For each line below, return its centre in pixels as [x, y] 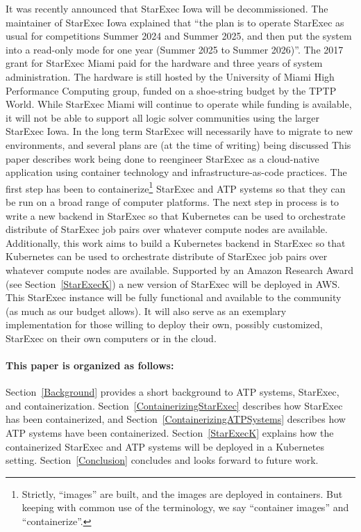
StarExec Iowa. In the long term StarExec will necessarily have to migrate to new [179, 131]
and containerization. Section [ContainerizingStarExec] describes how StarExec [174, 405]
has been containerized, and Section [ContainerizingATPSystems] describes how [176, 419]
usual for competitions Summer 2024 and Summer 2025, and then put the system [179, 36]
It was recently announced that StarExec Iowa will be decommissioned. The [167, 8]
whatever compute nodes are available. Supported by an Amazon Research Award [180, 269]
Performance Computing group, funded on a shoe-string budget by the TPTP [171, 90]
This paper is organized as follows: [90, 365]
